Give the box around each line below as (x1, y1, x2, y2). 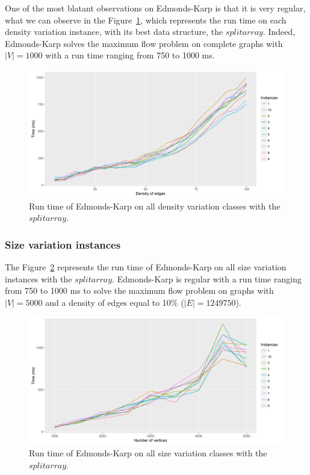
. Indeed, (262, 25, 296, 38)
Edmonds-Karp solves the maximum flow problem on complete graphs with (5, 37, 283, 49)
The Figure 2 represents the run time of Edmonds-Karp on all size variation (5, 260, 287, 273)
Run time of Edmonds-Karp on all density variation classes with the (29, 199, 281, 212)
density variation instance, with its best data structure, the (5, 25, 223, 38)
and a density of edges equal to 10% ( (45, 296, 184, 308)
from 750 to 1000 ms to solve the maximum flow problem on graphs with (5, 284, 274, 297)
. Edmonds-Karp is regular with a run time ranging (112, 272, 302, 285)
